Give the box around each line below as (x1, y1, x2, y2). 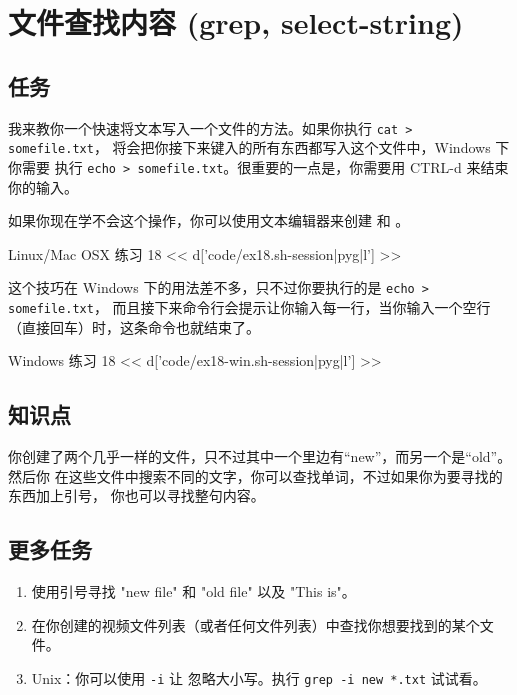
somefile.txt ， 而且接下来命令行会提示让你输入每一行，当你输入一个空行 (8, 296, 491, 317)
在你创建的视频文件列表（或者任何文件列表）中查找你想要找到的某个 (31, 614, 480, 635)
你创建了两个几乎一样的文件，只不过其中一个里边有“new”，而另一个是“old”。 (8, 446, 512, 467)
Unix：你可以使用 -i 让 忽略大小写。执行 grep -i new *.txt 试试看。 (31, 667, 487, 688)
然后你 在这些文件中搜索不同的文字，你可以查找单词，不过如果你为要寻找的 (8, 465, 503, 486)
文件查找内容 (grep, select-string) (8, 2, 464, 43)
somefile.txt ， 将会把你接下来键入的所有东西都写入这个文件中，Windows (8, 137, 491, 158)
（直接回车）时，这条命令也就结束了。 (8, 316, 260, 337)
